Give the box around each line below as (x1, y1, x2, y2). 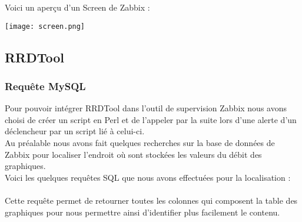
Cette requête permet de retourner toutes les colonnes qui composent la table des (5, 194, 298, 206)
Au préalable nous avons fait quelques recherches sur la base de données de (5, 137, 275, 149)
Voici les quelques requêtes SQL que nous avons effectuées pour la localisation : (5, 171, 291, 183)
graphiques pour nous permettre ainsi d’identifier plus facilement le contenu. (5, 206, 280, 218)
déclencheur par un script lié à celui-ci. (5, 125, 145, 137)
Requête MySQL (5, 78, 86, 93)
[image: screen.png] (5, 22, 85, 31)
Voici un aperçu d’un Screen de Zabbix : (5, 1, 150, 13)
